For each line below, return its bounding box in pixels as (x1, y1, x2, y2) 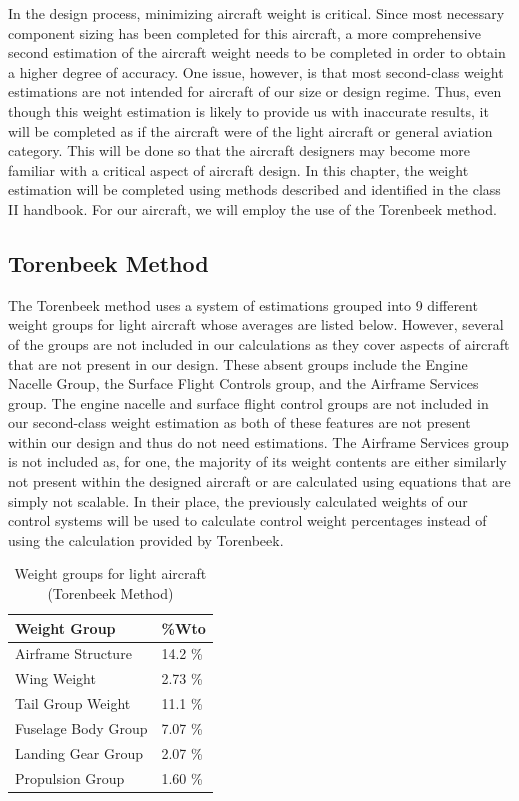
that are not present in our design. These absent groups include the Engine (8, 353, 468, 374)
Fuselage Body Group (15, 718, 148, 739)
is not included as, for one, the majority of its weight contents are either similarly (8, 451, 507, 472)
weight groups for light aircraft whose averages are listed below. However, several (8, 314, 504, 335)
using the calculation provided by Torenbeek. (8, 529, 284, 550)
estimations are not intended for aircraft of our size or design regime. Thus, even (8, 81, 502, 102)
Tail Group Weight (15, 693, 131, 714)
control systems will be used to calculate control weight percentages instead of (8, 510, 487, 531)
